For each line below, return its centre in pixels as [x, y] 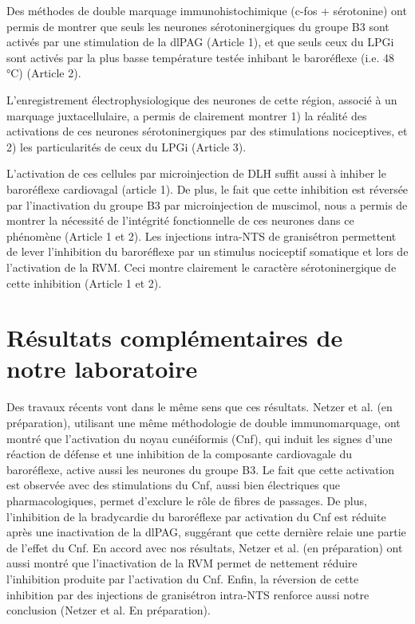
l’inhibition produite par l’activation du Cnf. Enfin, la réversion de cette [183, 578]
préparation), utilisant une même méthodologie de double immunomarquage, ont [204, 422]
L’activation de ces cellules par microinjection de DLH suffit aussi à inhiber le [196, 173]
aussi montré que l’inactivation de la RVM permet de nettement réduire [182, 563]
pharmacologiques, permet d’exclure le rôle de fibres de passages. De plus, [187, 500]
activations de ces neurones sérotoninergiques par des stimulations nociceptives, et [207, 131]
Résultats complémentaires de [175, 338]
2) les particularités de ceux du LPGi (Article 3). [126, 146]
